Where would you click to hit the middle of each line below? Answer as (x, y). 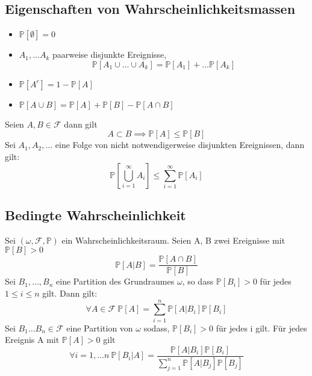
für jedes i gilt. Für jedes (261, 328)
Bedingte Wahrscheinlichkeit (95, 214)
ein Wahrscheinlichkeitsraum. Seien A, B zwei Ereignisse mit (173, 240)
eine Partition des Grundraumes (115, 281)
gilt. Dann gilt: (70, 293)
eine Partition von (100, 328)
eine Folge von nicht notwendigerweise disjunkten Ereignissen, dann (180, 145)
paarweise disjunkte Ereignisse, (109, 54)
